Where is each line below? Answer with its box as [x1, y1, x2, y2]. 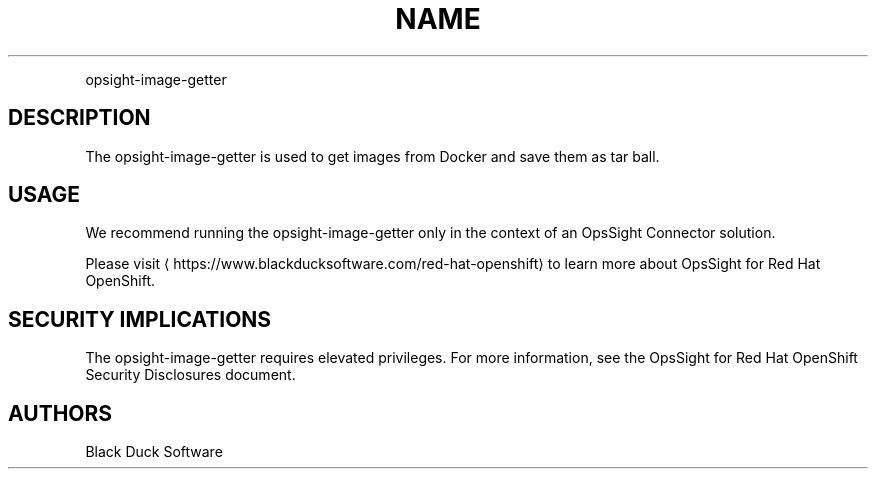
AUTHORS [8, 400, 113, 426]
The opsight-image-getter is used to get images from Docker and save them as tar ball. [85, 147, 660, 165]
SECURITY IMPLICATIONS [8, 306, 272, 332]
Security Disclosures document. [85, 366, 296, 384]
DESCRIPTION [8, 105, 151, 131]
